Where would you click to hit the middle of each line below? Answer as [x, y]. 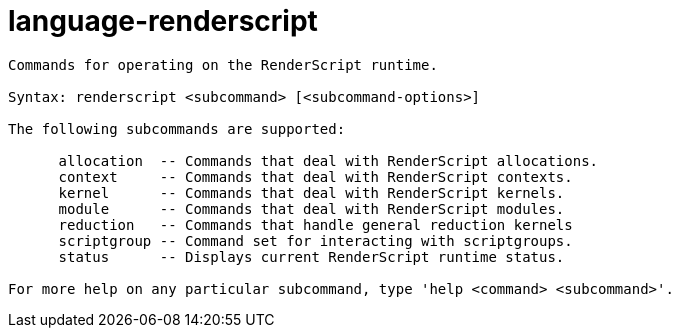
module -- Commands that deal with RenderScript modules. [311, 208]
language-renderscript [163, 21]
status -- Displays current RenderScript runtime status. [311, 256]
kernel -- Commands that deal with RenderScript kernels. [311, 192]
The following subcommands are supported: [177, 128]
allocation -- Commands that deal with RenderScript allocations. [328, 160]
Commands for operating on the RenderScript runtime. [223, 64]
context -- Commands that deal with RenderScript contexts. [315, 176]
